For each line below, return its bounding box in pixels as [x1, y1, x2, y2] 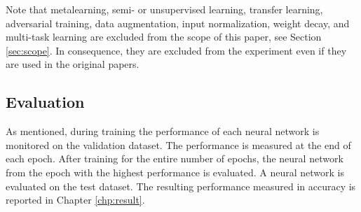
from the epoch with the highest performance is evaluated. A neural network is [6, 164, 345, 179]
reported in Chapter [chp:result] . [6, 192, 145, 207]
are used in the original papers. [6, 57, 139, 71]
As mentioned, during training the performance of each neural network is [6, 124, 320, 139]
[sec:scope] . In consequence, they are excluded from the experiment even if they [6, 43, 347, 57]
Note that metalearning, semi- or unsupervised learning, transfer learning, [6, 2, 323, 16]
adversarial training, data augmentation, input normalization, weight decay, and [6, 15, 350, 30]
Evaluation [6, 91, 85, 113]
